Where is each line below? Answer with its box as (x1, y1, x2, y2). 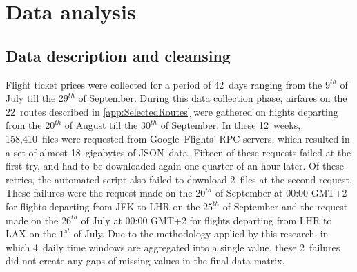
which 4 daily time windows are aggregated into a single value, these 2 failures (6, 239, 340, 254)
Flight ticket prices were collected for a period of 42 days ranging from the (6, 77, 322, 91)
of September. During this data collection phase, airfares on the (78, 91, 347, 105)
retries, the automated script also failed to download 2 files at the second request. (6, 172, 352, 186)
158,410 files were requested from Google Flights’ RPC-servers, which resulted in (6, 131, 350, 145)
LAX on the (6, 226, 57, 241)
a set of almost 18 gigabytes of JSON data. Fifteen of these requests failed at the (6, 145, 351, 159)
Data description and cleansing (6, 44, 231, 66)
